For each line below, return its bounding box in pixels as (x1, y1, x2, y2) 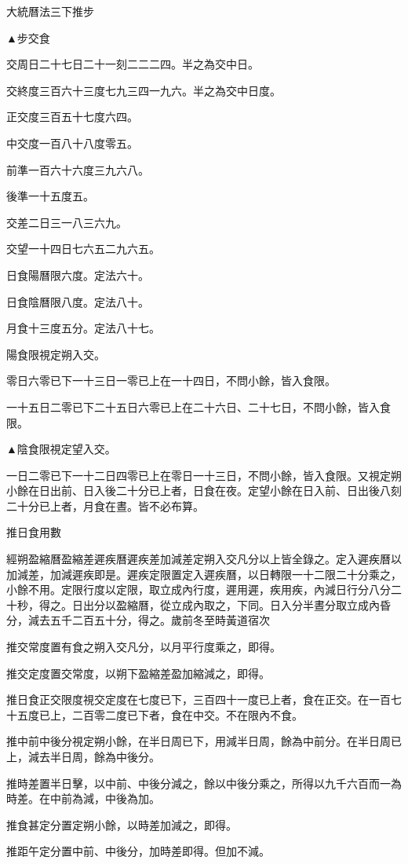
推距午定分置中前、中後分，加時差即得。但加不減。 (6, 843, 270, 859)
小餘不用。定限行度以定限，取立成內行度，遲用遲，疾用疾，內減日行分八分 (6, 581, 391, 598)
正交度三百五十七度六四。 (6, 108, 138, 125)
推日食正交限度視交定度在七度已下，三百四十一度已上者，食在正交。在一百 (6, 691, 391, 708)
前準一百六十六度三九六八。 (6, 161, 149, 178)
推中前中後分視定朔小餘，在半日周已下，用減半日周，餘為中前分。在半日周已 (6, 733, 402, 749)
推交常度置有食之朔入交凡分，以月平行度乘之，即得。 (6, 639, 281, 655)
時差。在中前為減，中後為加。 (6, 790, 160, 807)
